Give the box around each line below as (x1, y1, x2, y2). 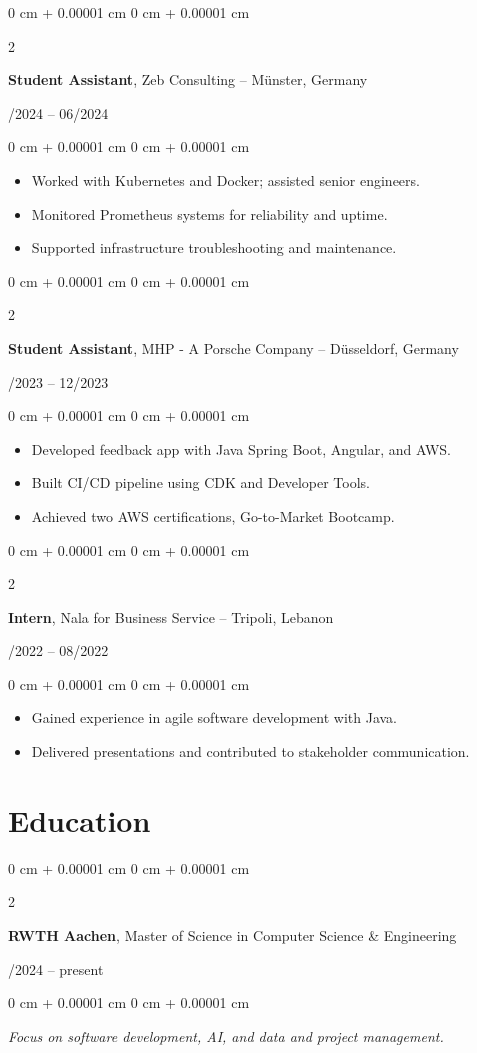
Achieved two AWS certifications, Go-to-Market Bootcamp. (31, 505, 395, 526)
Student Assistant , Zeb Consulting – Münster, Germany (8, 69, 368, 90)
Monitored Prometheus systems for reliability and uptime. (31, 203, 388, 224)
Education (8, 799, 151, 840)
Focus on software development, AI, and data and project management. (8, 1025, 444, 1046)
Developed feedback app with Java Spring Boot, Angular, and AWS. (31, 438, 451, 459)
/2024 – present (8, 958, 104, 979)
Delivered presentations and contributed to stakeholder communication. (31, 741, 470, 762)
